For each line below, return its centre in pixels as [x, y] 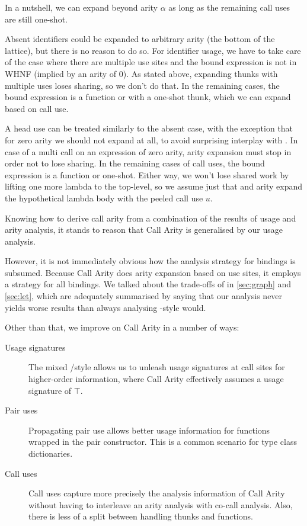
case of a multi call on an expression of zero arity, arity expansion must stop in [148, 151]
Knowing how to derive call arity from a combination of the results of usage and [151, 218]
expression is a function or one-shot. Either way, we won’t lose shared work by [147, 174]
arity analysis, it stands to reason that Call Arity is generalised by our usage [144, 230]
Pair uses [21, 410]
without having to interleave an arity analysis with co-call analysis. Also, [161, 504]
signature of [50, 390]
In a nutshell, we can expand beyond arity [81, 7]
